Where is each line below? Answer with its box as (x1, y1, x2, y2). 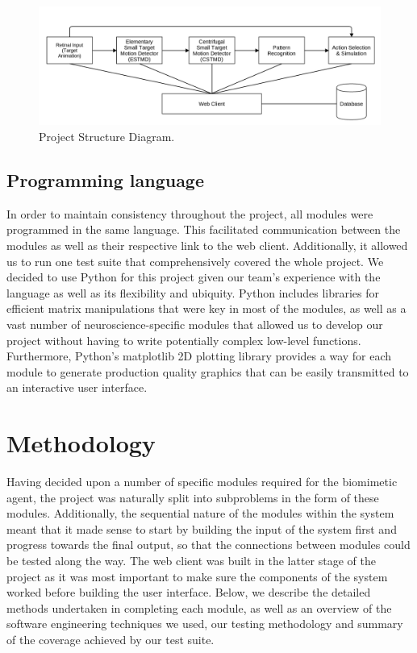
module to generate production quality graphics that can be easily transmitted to (6, 363, 409, 380)
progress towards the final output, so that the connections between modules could (6, 536, 411, 553)
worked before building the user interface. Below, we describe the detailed (6, 584, 371, 601)
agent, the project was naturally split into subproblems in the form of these (6, 489, 379, 505)
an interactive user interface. (6, 379, 148, 396)
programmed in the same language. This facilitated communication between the (6, 221, 401, 238)
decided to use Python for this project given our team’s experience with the (6, 268, 381, 285)
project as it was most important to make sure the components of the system (6, 568, 388, 584)
